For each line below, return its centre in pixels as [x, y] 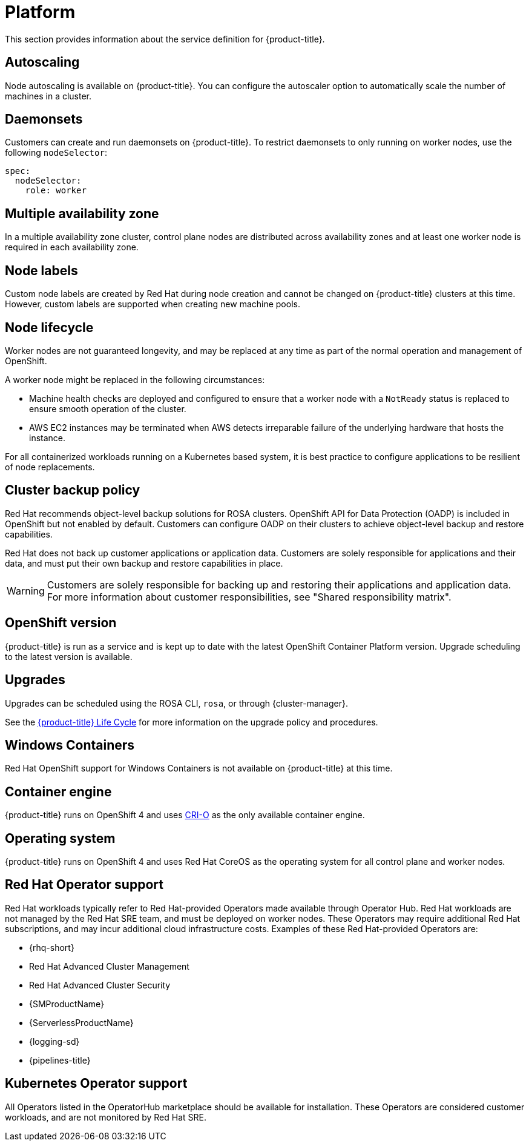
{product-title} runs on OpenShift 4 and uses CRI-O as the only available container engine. [185, 815]
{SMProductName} [67, 1004]
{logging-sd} [54, 1041]
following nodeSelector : [56, 153]
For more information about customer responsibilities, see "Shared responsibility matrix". [249, 597]
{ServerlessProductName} [81, 1022]
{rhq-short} [52, 947]
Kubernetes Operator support [96, 1084]
